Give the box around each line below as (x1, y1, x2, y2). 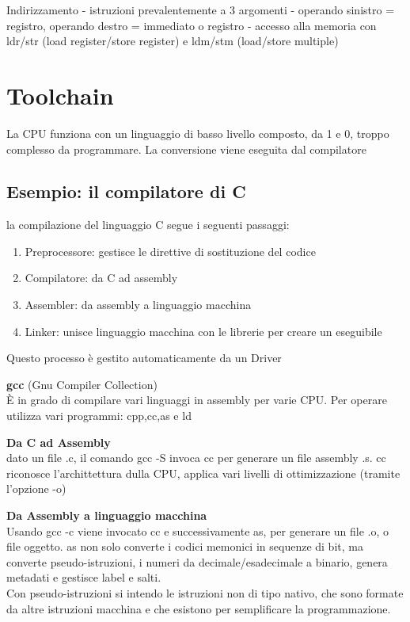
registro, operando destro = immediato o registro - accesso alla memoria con (6, 17, 377, 33)
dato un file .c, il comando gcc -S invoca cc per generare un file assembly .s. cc (6, 449, 386, 466)
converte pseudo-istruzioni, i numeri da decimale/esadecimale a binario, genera (6, 553, 388, 570)
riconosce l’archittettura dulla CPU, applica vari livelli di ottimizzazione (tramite (6, 464, 401, 481)
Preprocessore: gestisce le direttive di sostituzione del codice (25, 242, 316, 259)
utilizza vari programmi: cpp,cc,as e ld (6, 407, 192, 424)
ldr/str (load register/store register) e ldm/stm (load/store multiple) (6, 32, 339, 49)
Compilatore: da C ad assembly (25, 269, 178, 286)
